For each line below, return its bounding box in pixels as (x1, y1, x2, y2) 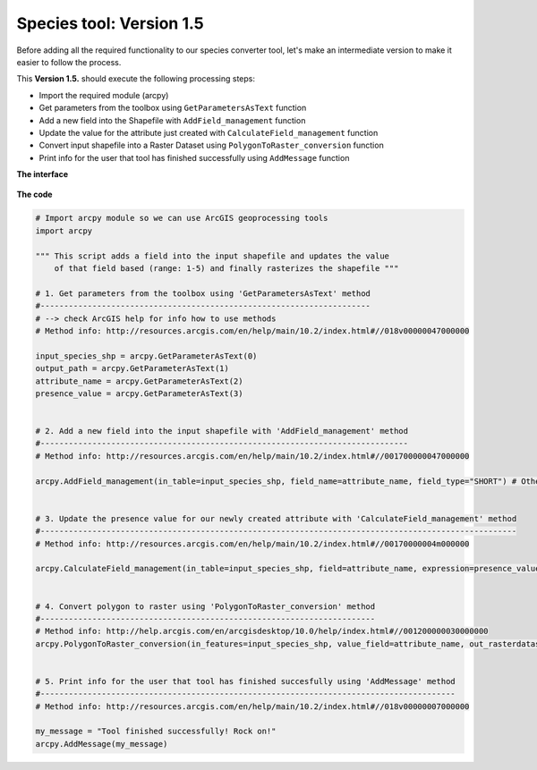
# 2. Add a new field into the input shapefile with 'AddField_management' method (35, 426, 409, 436)
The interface (16, 169, 69, 180)
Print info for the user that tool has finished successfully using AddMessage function (38, 152, 350, 163)
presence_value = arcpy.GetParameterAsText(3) (35, 388, 243, 398)
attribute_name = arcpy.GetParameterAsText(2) (35, 376, 243, 386)
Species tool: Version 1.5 (16, 13, 205, 33)
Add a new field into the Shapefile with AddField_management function (38, 114, 306, 125)
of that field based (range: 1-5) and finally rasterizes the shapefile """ (54, 264, 399, 273)
